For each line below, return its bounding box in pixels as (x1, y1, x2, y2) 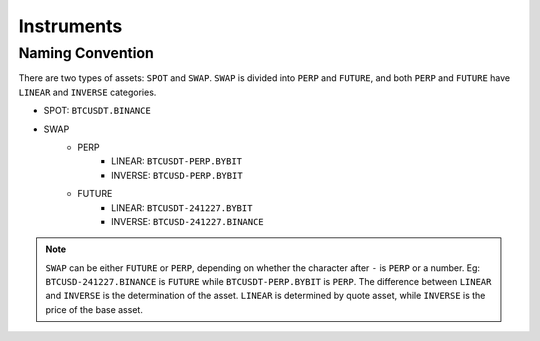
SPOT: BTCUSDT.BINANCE (43, 105, 152, 117)
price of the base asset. (45, 303, 144, 315)
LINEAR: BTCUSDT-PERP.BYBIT (111, 155, 242, 167)
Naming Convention (18, 44, 155, 62)
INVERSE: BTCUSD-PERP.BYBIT (111, 169, 244, 181)
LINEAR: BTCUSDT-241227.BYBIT (111, 201, 253, 214)
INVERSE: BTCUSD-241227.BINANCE (111, 215, 264, 227)
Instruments (18, 15, 123, 37)
